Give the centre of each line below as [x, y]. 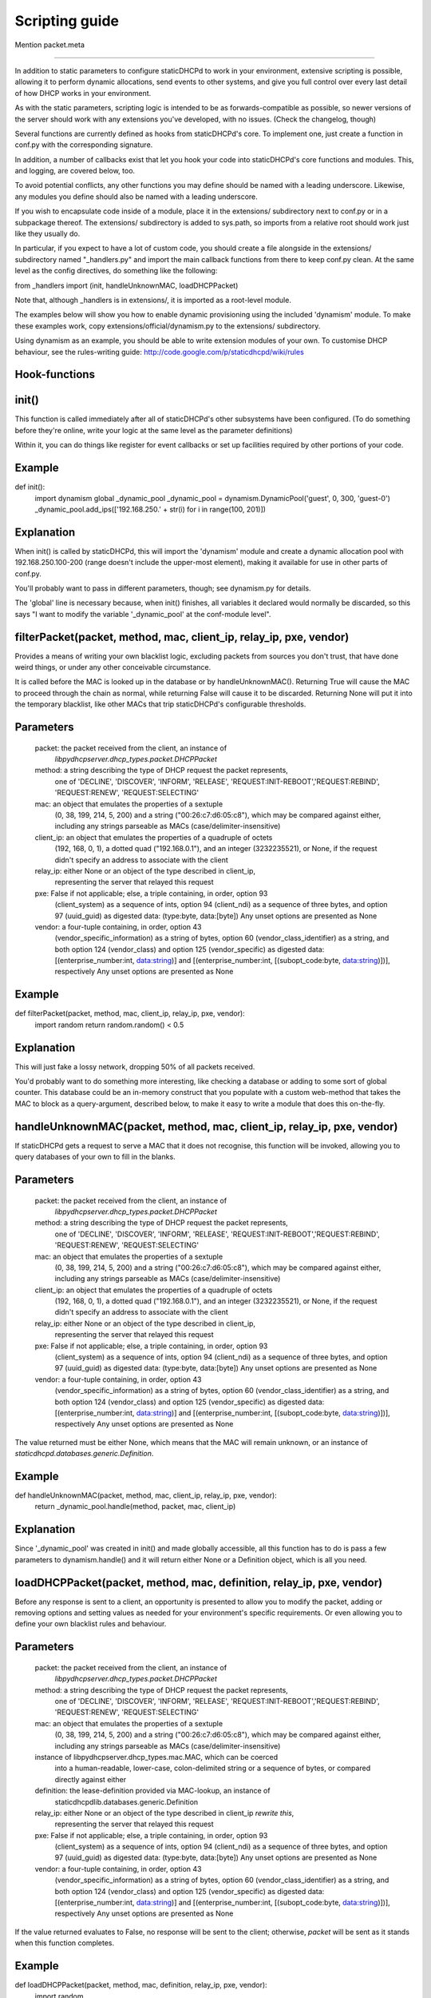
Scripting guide [67, 21]
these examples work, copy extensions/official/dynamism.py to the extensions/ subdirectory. [168, 326]
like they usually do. [47, 234]
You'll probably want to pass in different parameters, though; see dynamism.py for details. [163, 588]
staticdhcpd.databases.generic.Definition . [84, 1454]
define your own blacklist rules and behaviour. [91, 1624]
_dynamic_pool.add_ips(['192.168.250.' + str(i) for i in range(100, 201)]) [150, 509]
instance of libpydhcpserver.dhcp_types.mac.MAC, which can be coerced [156, 1757]
